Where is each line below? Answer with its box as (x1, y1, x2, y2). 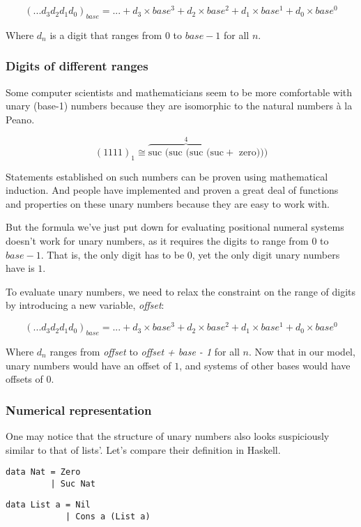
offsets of (6, 372, 43, 386)
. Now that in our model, (249, 344, 355, 358)
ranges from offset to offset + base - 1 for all (49, 344, 240, 358)
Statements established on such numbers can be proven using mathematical (6, 169, 328, 183)
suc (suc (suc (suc (148, 147, 224, 158)
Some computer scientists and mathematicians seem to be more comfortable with (6, 84, 353, 99)
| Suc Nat (50, 478, 95, 489)
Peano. (6, 112, 35, 126)
